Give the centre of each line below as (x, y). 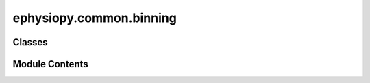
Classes (30, 42)
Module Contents (50, 64)
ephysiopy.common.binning (95, 18)
